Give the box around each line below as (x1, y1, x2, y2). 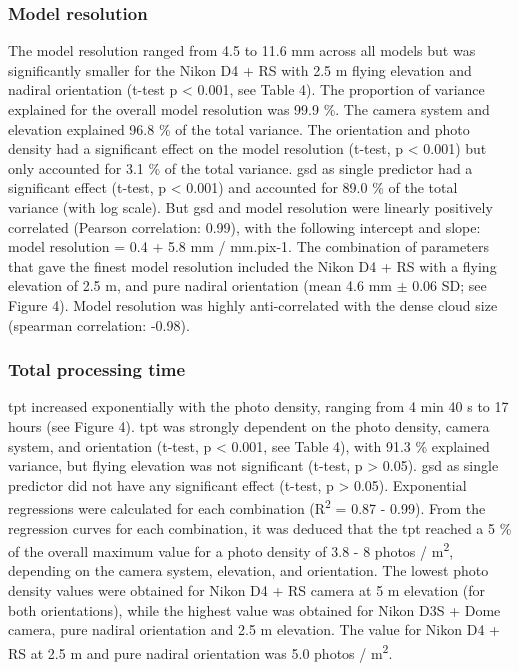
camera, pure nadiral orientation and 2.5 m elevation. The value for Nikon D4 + (8, 619, 500, 640)
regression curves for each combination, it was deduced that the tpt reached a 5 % (8, 517, 512, 538)
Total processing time (8, 357, 186, 382)
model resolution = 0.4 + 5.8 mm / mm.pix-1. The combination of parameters (8, 236, 489, 257)
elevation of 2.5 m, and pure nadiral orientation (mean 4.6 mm (8, 275, 392, 296)
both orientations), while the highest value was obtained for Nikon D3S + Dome (8, 599, 501, 620)
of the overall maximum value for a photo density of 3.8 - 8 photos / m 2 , (8, 538, 454, 561)
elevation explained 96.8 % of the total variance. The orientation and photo (8, 118, 470, 139)
